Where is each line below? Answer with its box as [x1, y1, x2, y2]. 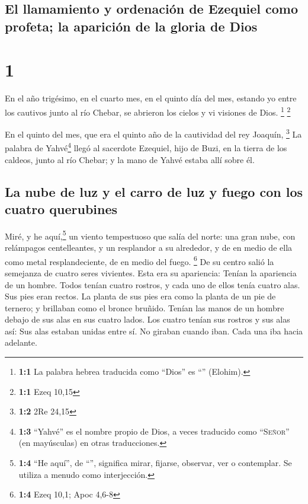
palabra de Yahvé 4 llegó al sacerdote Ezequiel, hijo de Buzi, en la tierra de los [5, 140, 287, 154]
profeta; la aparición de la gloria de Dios [5, 17, 258, 35]
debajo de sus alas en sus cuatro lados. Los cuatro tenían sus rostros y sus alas [5, 313, 290, 326]
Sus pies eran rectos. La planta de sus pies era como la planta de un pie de [5, 290, 276, 302]
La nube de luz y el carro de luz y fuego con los [5, 182, 303, 200]
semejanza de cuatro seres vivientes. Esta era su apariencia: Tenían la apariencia [5, 266, 297, 279]
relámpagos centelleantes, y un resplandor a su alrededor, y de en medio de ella [5, 241, 293, 254]
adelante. [5, 336, 37, 349]
